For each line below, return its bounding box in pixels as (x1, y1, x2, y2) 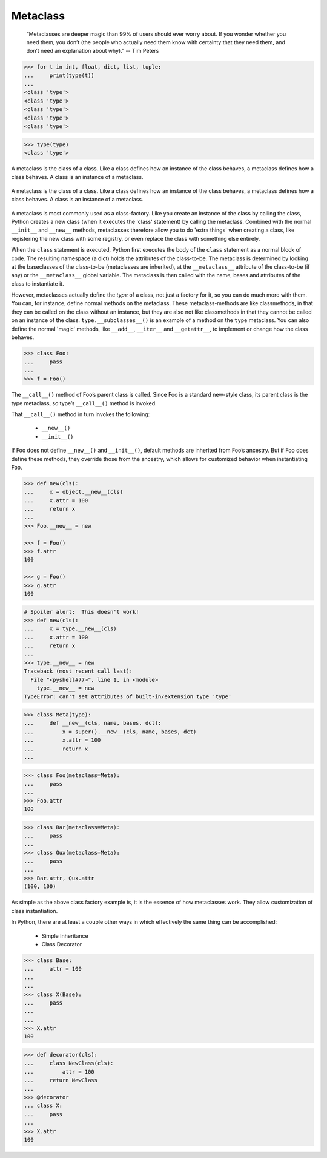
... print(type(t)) (24, 72, 95, 79)
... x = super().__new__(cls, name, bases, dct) (24, 728, 197, 735)
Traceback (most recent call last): (24, 668, 133, 675)
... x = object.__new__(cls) (24, 488, 124, 496)
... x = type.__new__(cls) (24, 625, 117, 632)
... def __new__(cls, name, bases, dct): (24, 719, 162, 727)
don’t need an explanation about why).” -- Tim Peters (26, 47, 159, 55)
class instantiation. (11, 907, 58, 914)
